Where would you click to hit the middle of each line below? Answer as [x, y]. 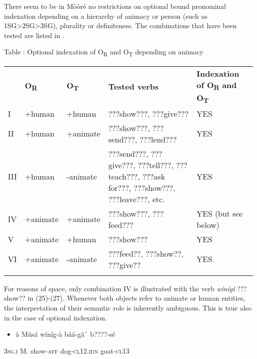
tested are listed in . [34, 35]
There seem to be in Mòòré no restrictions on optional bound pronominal [115, 6]
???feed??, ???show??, [146, 253]
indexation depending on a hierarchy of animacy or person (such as [106, 16]
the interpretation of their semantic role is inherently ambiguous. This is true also [128, 308]
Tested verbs [133, 86]
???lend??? [158, 139]
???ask [154, 176]
